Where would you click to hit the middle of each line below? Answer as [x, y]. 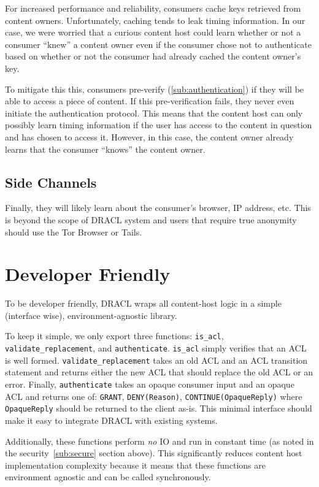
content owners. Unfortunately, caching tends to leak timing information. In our [155, 20]
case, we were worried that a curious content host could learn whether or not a [153, 32]
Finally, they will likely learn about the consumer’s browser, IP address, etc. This [158, 208]
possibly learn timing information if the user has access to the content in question [159, 125]
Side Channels [51, 182]
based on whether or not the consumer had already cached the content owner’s [153, 56]
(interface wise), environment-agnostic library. [91, 315]
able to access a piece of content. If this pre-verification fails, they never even [150, 101]
